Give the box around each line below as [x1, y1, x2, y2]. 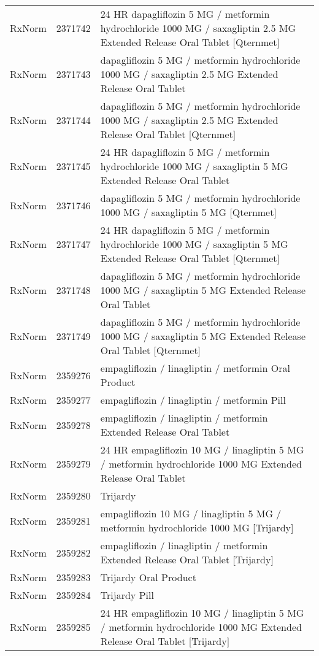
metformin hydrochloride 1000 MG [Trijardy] [100, 520, 294, 534]
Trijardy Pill [100, 588, 154, 602]
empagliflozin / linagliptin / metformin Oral [100, 361, 290, 375]
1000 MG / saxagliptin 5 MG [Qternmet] [100, 205, 277, 219]
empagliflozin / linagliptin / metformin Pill [100, 393, 286, 407]
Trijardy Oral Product [100, 570, 196, 584]
